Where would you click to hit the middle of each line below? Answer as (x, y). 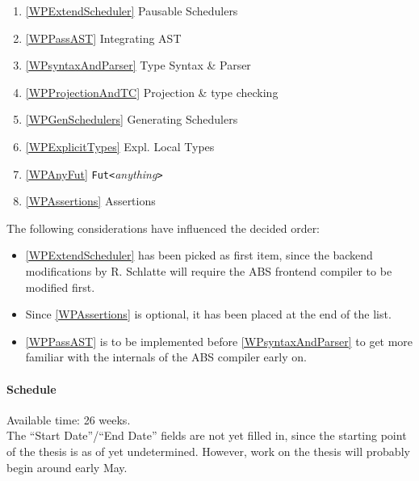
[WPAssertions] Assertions (90, 201)
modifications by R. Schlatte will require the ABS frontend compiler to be (209, 271)
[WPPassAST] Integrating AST (103, 38)
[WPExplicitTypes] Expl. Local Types (120, 146)
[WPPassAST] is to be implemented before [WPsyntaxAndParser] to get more (219, 341)
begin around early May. (67, 467)
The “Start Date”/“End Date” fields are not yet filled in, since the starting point (207, 435)
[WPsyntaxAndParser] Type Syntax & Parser (138, 65)
